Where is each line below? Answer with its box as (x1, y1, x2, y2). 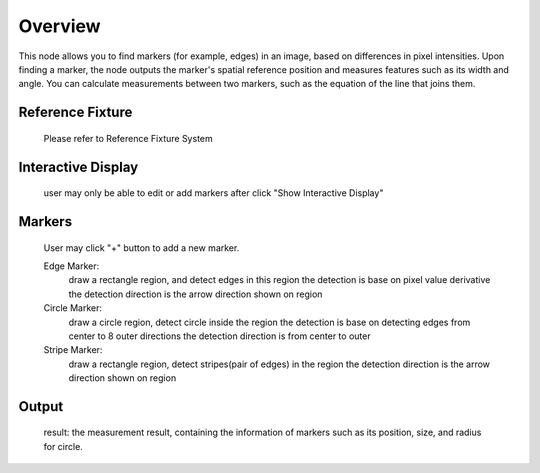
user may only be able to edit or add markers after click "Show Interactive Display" (43, 187, 384, 199)
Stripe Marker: (43, 344, 103, 356)
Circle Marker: (43, 302, 102, 314)
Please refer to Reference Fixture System (43, 132, 214, 144)
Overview (18, 15, 101, 37)
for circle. (43, 440, 84, 452)
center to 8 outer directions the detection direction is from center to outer (68, 330, 371, 342)
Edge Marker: (43, 260, 100, 272)
